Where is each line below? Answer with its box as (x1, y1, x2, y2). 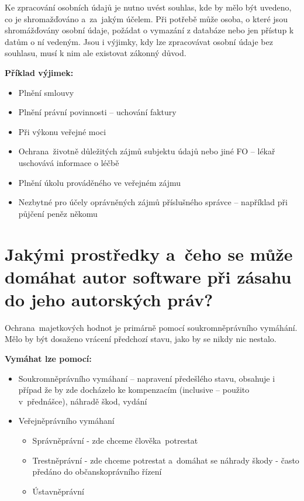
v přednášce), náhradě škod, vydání (18, 395, 147, 407)
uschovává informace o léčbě (18, 156, 119, 168)
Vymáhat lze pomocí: (5, 353, 92, 364)
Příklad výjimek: (5, 66, 74, 78)
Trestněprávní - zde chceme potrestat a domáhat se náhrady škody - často (32, 454, 299, 466)
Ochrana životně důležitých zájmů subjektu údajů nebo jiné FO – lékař (18, 145, 275, 157)
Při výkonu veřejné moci (18, 125, 106, 137)
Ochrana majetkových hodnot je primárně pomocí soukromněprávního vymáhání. (5, 321, 298, 333)
